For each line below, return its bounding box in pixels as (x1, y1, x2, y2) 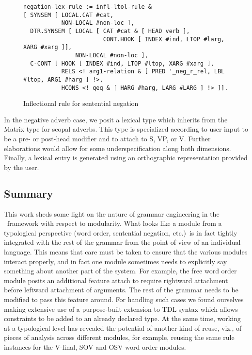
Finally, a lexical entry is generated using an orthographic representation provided (4, 152, 248, 163)
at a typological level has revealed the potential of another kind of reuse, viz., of (4, 322, 242, 333)
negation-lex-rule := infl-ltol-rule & (23, 3, 152, 10)
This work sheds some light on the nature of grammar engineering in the (4, 208, 220, 219)
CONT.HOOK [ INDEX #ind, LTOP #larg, (103, 35, 225, 43)
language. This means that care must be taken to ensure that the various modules (4, 246, 248, 256)
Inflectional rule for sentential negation (23, 98, 139, 108)
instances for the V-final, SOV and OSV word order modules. (4, 341, 186, 352)
